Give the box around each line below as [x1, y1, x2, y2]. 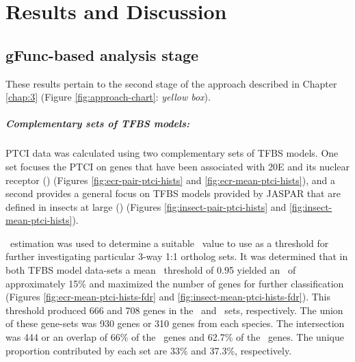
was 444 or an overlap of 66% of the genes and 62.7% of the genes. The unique [5, 330, 344, 344]
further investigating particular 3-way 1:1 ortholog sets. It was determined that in [5, 249, 348, 263]
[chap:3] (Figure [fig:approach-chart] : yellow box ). [5, 90, 211, 104]
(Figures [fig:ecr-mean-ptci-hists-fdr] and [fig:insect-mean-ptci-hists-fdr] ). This [5, 289, 331, 304]
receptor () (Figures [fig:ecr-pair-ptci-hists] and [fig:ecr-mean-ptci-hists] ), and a [5, 172, 335, 187]
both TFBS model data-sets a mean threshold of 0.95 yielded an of [5, 263, 296, 277]
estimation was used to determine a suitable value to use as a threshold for [10, 235, 329, 250]
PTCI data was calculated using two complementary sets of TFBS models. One [5, 146, 339, 160]
